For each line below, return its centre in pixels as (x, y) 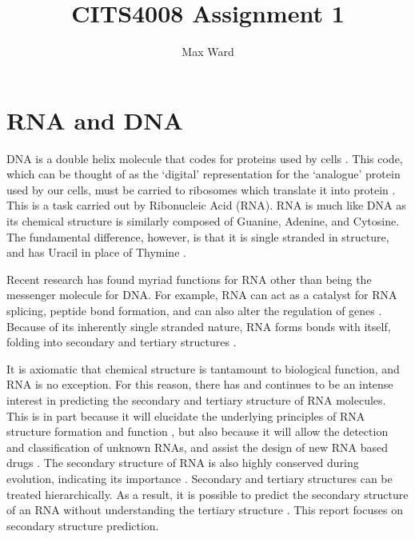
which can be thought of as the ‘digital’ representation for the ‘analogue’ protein (204, 174)
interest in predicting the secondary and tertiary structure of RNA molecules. (196, 399)
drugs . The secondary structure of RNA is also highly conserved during (183, 463)
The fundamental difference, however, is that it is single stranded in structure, (198, 236)
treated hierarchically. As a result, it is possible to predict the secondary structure (207, 494)
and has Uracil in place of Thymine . (96, 252)
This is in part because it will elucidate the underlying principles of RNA (186, 415)
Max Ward (208, 52)
